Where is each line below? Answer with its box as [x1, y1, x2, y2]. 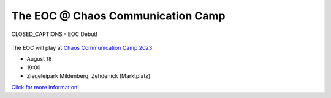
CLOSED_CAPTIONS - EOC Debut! [11, 30, 98, 38]
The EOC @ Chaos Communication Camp [11, 9, 226, 23]
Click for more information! [11, 83, 79, 91]
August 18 [26, 55, 52, 63]
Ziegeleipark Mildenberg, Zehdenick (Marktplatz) [26, 72, 151, 80]
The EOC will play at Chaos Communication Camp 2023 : [11, 44, 154, 51]
